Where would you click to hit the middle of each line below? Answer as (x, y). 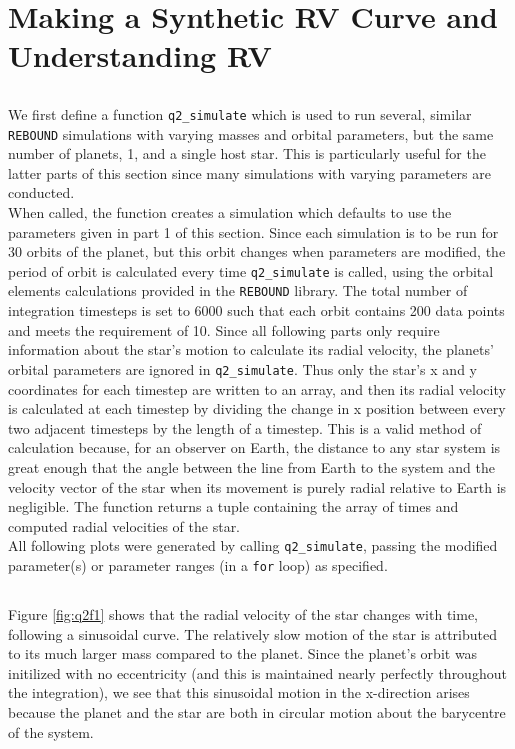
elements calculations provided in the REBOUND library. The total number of (238, 290)
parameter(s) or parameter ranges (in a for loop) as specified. (198, 564)
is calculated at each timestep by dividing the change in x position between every (257, 408)
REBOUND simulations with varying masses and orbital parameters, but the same (251, 133)
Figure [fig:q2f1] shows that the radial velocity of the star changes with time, (243, 614)
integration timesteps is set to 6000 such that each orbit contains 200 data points (256, 310)
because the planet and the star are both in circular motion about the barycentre (257, 712)
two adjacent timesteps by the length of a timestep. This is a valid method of (245, 427)
